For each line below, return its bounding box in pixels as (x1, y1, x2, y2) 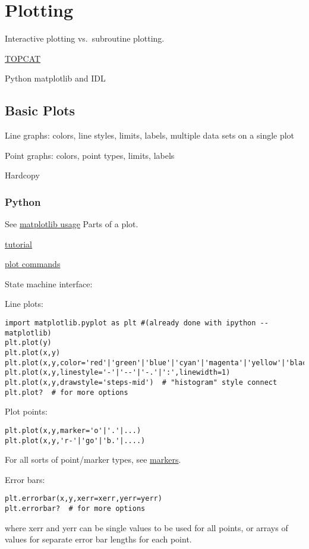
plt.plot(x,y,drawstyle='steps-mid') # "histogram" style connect (5, 378, 278, 387)
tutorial (5, 237, 32, 250)
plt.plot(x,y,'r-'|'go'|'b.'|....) (5, 436, 146, 445)
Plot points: (5, 405, 48, 418)
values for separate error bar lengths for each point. (5, 533, 192, 545)
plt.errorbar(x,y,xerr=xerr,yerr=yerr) (5, 494, 162, 503)
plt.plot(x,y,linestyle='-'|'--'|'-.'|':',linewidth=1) (5, 368, 231, 377)
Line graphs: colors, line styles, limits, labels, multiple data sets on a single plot (5, 129, 295, 142)
